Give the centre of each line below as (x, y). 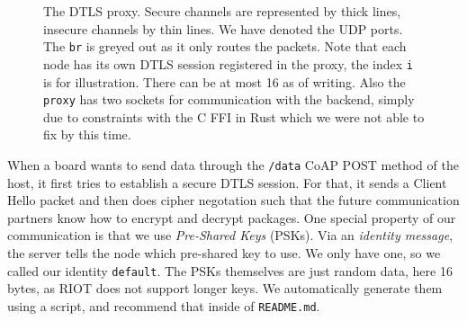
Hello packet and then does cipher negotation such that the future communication (233, 200)
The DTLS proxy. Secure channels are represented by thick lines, (222, 11)
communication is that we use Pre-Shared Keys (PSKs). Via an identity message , (230, 235)
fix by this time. (87, 134)
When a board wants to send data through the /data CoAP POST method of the (233, 164)
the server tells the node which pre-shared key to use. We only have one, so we (224, 252)
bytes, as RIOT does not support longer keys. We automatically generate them (225, 288)
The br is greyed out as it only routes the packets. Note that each (225, 46)
